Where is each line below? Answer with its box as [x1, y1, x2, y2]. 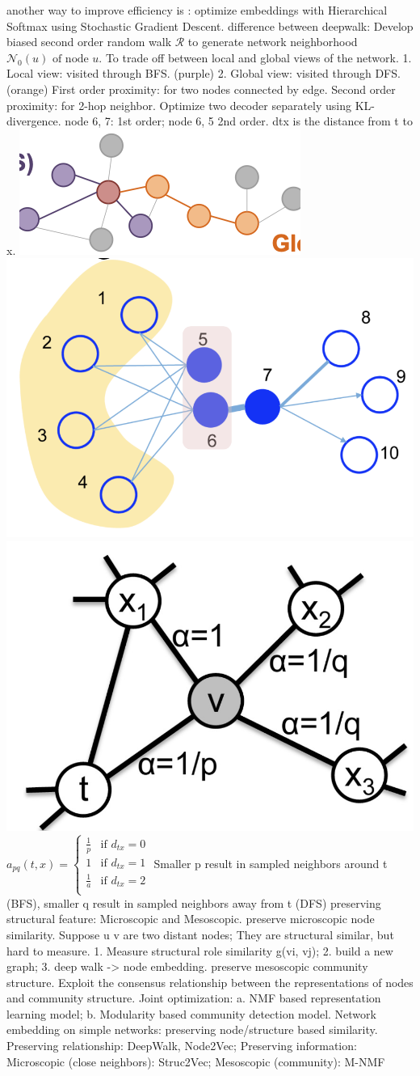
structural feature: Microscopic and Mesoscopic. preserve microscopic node [6, 910, 375, 927]
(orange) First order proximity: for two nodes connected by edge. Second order [6, 80, 396, 97]
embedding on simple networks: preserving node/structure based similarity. [6, 1021, 378, 1038]
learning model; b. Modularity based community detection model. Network [6, 1005, 376, 1022]
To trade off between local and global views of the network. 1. [105, 49, 412, 66]
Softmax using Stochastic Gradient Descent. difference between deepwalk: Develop [6, 17, 414, 34]
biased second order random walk [6, 33, 172, 50]
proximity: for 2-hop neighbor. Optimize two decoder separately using [6, 96, 351, 113]
